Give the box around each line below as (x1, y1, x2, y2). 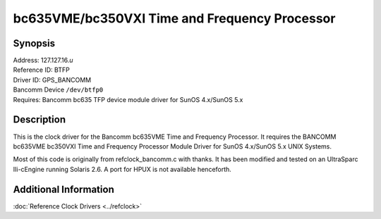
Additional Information (13, 183, 114, 195)
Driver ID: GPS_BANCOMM (13, 75, 92, 84)
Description (13, 113, 66, 126)
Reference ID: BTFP (13, 65, 70, 74)
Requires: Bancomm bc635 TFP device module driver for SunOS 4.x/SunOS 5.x (13, 95, 243, 104)
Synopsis (13, 37, 56, 49)
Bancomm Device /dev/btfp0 (13, 85, 104, 94)
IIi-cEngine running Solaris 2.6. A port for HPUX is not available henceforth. (13, 165, 232, 173)
